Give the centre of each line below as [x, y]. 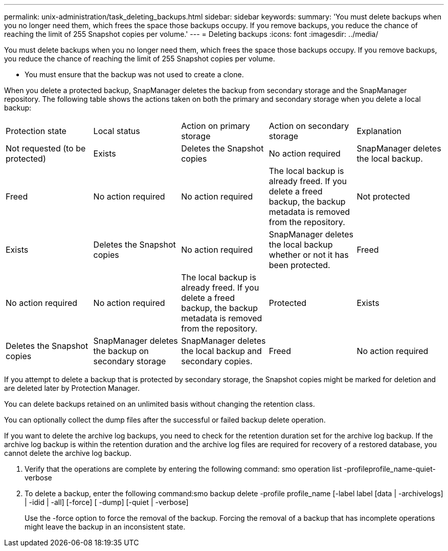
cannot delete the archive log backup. [68, 453]
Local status [117, 131]
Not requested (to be [46, 148]
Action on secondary [309, 126]
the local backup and [221, 351]
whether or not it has [309, 255]
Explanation [379, 131]
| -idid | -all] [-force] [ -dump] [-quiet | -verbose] [107, 502]
